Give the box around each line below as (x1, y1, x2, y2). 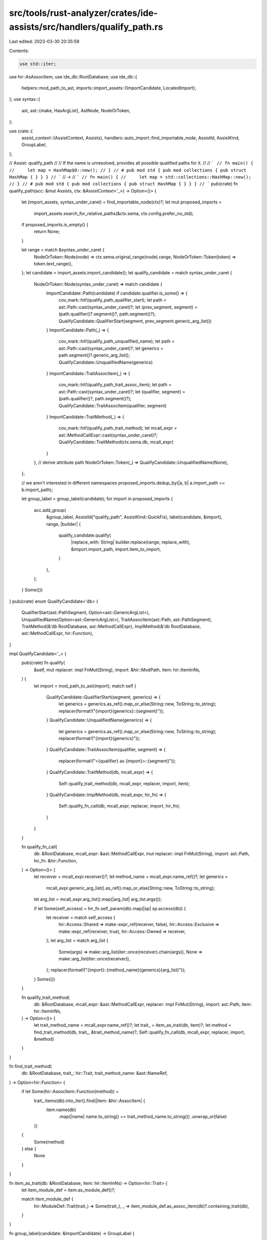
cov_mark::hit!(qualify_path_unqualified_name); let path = (58, 338, 175, 344)
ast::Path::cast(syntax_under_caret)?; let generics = (58, 345, 164, 351)
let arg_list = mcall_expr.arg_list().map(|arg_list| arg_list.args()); (34, 896, 162, 902)
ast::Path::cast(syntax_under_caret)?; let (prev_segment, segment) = (58, 304, 198, 310)
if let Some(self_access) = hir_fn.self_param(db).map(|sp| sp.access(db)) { (34, 905, 186, 911)
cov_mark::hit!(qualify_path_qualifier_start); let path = (58, 297, 167, 303)
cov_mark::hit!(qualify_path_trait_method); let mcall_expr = (58, 425, 178, 431)
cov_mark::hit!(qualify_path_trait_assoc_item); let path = (58, 382, 172, 388)
